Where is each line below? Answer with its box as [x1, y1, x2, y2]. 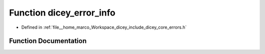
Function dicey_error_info [9, 7, 115, 18]
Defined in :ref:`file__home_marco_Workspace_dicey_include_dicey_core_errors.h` [21, 24, 187, 30]
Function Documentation [9, 37, 87, 45]
